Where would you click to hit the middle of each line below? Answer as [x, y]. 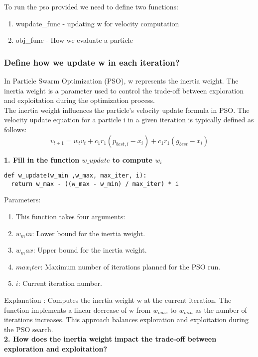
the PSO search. [29, 329]
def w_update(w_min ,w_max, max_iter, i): [75, 176]
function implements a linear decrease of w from [77, 310]
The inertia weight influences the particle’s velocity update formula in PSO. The [127, 110]
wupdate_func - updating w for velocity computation [97, 23]
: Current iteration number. [60, 283]
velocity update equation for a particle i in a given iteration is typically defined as [129, 120]
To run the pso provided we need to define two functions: [91, 6]
